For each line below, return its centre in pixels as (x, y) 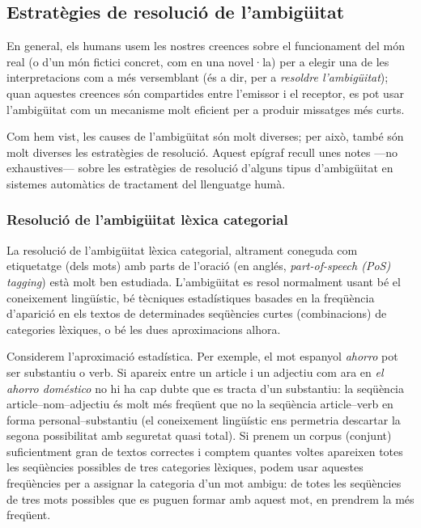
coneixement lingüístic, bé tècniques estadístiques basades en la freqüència (191, 297)
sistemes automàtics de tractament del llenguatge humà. (146, 183)
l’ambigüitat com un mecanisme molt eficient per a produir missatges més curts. (206, 109)
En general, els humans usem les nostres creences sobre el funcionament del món (206, 46)
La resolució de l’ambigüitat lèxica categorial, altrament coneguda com (182, 249)
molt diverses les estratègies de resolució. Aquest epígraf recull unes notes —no (202, 152)
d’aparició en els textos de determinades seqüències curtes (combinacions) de (197, 313)
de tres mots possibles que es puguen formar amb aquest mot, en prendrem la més (210, 498)
